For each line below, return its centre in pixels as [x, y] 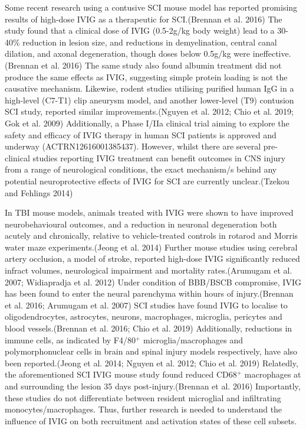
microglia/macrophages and [193, 339]
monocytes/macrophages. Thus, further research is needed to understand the [144, 409]
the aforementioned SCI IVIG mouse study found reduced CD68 [121, 374]
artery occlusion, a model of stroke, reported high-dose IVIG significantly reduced [152, 259]
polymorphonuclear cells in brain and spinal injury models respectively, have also [151, 351]
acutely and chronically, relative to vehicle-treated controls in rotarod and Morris [152, 235]
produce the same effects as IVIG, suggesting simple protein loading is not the [146, 77]
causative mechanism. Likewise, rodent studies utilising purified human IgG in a [149, 88]
